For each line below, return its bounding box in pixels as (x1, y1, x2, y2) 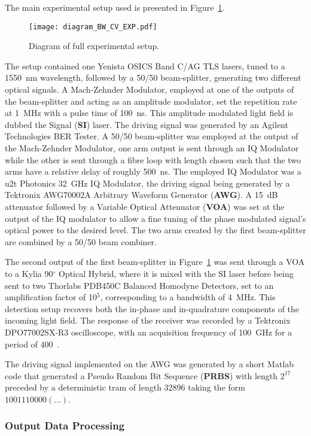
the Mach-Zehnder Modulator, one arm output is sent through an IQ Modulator (5, 142, 299, 154)
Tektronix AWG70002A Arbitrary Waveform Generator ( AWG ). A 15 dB (5, 188, 278, 201)
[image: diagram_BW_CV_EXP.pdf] (29, 22, 157, 31)
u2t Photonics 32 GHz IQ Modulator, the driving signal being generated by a (5, 176, 290, 189)
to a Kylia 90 (5, 267, 53, 279)
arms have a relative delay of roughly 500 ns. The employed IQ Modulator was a (5, 165, 301, 178)
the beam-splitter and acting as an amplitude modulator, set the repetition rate (5, 94, 297, 107)
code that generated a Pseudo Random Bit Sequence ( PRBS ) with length (5, 369, 278, 382)
